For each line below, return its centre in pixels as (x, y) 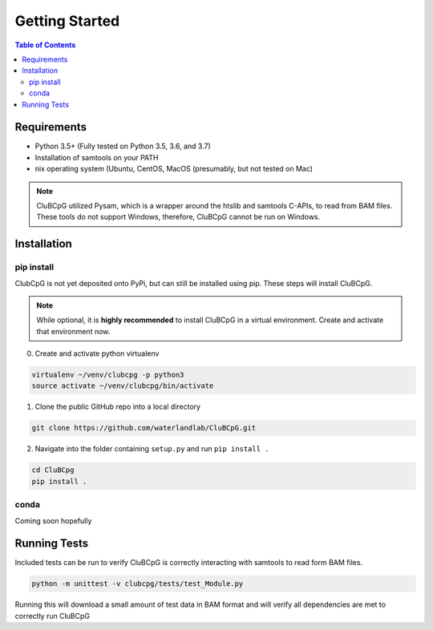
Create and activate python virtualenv (97, 353)
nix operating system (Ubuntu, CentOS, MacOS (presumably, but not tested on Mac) (174, 169)
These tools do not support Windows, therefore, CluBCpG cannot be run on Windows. (178, 217)
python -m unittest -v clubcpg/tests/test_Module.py (138, 584)
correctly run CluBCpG (52, 616)
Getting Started (67, 21)
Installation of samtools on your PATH (97, 157)
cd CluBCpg (53, 470)
